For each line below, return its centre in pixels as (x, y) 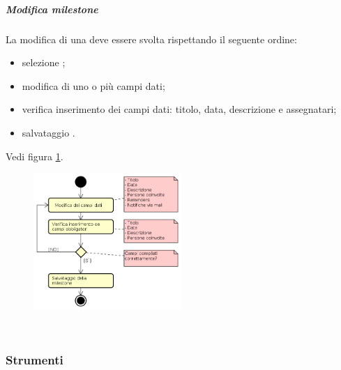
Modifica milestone (52, 9)
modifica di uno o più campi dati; (93, 85)
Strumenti (35, 359)
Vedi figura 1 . (35, 156)
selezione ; (44, 62)
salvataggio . (48, 132)
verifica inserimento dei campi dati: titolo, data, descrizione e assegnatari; (179, 109)
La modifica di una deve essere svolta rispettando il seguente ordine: (151, 39)
